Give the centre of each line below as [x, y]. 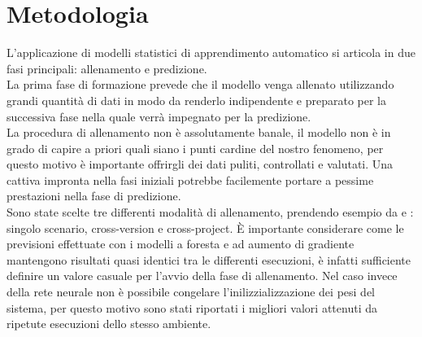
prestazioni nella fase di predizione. [94, 196]
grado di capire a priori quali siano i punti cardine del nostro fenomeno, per [195, 148]
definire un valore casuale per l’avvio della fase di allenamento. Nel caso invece [202, 276]
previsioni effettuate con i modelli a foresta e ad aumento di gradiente [181, 244]
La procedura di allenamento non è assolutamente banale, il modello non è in [199, 132]
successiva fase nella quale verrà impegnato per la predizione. [159, 116]
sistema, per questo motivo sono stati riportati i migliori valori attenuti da [192, 307]
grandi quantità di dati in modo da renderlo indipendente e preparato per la [196, 100]
